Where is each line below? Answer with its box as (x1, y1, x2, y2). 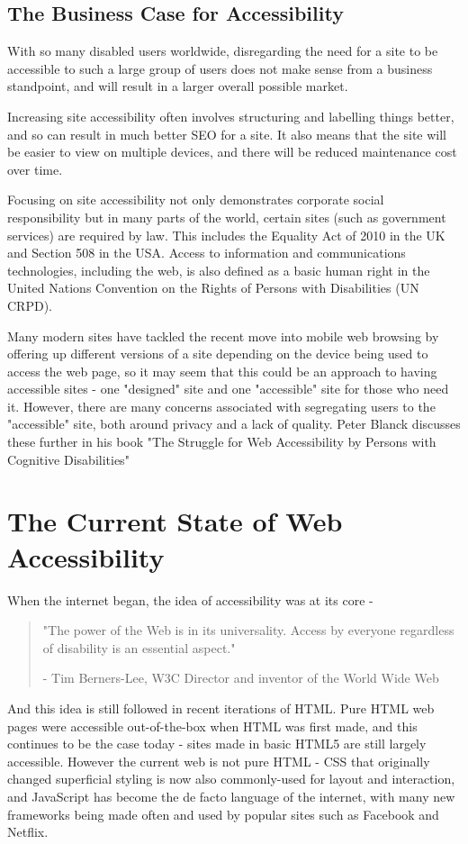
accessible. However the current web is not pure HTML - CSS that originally (7, 751, 430, 770)
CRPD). (7, 295, 52, 314)
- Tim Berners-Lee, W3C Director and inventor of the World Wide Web (42, 668, 439, 687)
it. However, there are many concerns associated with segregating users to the (7, 396, 436, 415)
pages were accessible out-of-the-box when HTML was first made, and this (7, 716, 418, 735)
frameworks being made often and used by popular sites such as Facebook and (7, 804, 439, 823)
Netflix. (7, 822, 49, 841)
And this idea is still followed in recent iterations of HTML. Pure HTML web (7, 698, 435, 717)
